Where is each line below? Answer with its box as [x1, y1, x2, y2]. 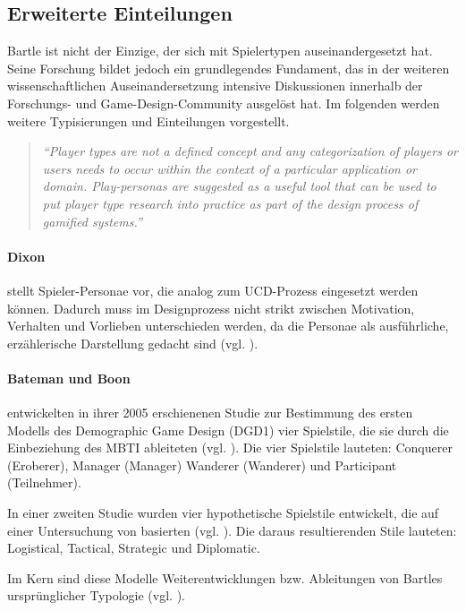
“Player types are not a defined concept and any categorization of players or [42, 142, 458, 160]
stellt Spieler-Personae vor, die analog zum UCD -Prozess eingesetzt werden [7, 280, 419, 299]
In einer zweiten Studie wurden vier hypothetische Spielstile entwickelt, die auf [7, 503, 439, 522]
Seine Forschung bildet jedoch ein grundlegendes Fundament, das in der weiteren [7, 58, 450, 77]
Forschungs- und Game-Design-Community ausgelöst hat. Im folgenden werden [7, 93, 440, 112]
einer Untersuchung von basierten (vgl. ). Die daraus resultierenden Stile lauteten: [7, 521, 457, 539]
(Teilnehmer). [7, 473, 81, 492]
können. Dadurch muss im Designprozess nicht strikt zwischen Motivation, [7, 298, 415, 317]
